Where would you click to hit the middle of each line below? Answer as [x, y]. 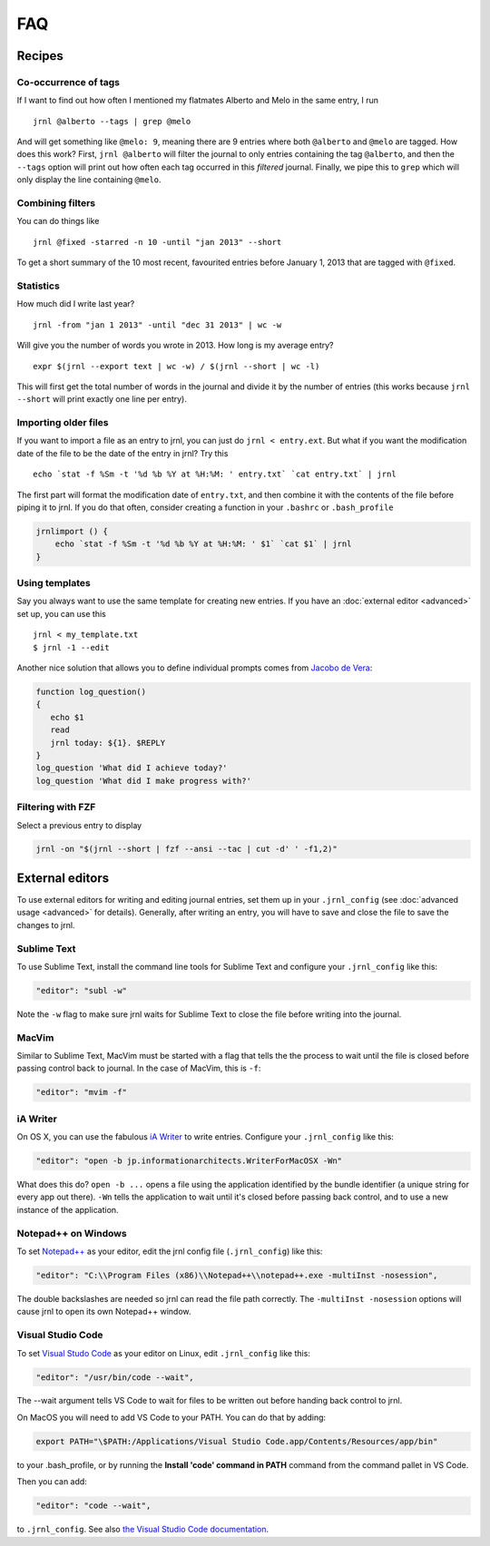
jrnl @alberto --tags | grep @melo [112, 121]
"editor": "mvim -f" [81, 1092]
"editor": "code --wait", [93, 1506]
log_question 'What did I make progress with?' [143, 781]
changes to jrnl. [46, 925]
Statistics [39, 286]
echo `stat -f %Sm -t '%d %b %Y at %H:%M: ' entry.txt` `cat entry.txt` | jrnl [215, 475]
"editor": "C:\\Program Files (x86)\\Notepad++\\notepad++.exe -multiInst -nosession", [237, 1275]
